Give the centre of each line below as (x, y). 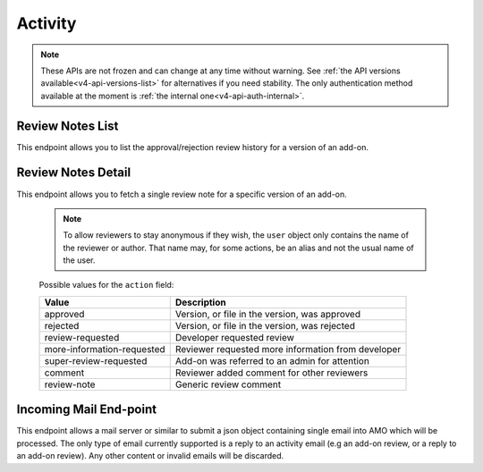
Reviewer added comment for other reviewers (271, 373)
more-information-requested (105, 349)
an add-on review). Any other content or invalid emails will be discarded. (150, 456)
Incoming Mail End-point (86, 410)
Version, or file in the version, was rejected (265, 325)
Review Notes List (68, 126)
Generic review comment (228, 384)
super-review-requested (96, 360)
